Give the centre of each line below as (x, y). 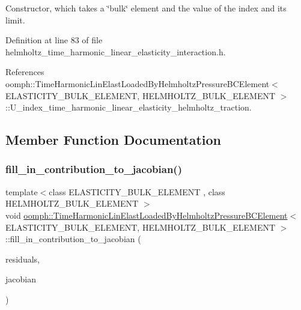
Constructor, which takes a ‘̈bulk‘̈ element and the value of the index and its (146, 8)
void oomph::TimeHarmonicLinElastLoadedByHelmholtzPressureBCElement (147, 215)
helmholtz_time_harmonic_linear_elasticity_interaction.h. (116, 51)
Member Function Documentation (114, 140)
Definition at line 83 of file (54, 40)
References (25, 72)
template (22, 191)
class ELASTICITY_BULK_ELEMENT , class (137, 191)
